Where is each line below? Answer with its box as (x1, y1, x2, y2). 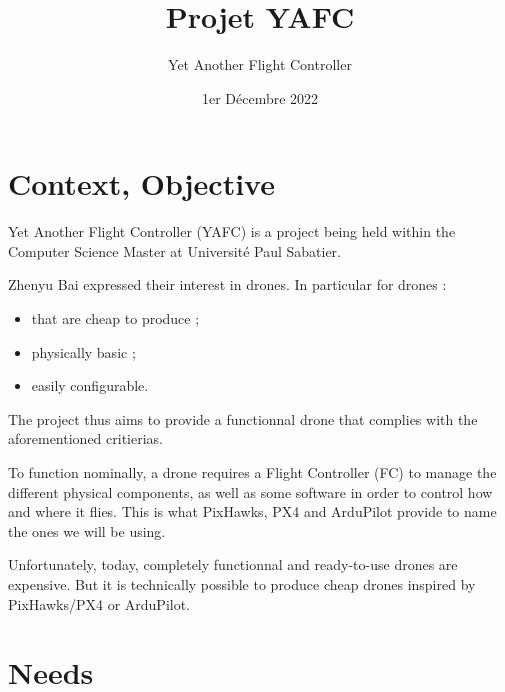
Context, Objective (8, 163, 275, 204)
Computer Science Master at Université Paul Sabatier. (8, 240, 342, 261)
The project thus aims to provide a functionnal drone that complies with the (8, 408, 478, 429)
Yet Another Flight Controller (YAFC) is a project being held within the (8, 221, 456, 242)
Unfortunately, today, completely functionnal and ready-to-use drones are (8, 554, 458, 575)
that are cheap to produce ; (31, 308, 200, 329)
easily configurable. (31, 375, 149, 396)
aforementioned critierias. (8, 428, 163, 449)
